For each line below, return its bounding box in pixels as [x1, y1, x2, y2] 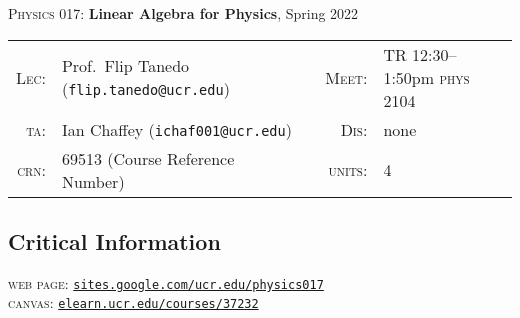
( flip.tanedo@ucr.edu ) [61, 77, 230, 101]
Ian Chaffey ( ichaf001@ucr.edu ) [61, 117, 292, 141]
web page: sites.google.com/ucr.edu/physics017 [8, 272, 324, 293]
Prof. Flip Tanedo [61, 54, 190, 78]
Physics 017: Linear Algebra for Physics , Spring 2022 [8, 3, 359, 23]
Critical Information [8, 225, 221, 256]
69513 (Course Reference [61, 146, 235, 170]
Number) [61, 169, 125, 193]
